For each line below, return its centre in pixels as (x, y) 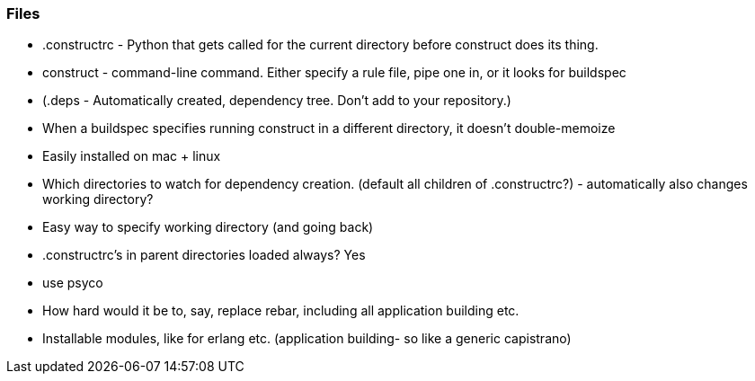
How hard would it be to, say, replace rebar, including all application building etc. (281, 311)
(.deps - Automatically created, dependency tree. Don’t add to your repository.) (277, 101)
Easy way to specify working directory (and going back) (208, 227)
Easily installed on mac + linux (132, 156)
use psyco (73, 283)
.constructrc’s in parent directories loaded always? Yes (204, 255)
